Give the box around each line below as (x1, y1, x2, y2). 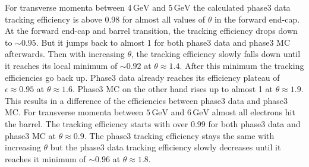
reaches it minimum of (5, 152, 86, 165)
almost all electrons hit (212, 106, 295, 118)
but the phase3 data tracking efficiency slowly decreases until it (50, 141, 281, 153)
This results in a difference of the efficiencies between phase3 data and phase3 (5, 94, 288, 106)
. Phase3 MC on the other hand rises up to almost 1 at (72, 83, 273, 95)
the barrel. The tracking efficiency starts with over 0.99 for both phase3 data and (5, 117, 301, 130)
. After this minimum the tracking (179, 59, 304, 71)
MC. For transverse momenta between (5, 106, 144, 118)
